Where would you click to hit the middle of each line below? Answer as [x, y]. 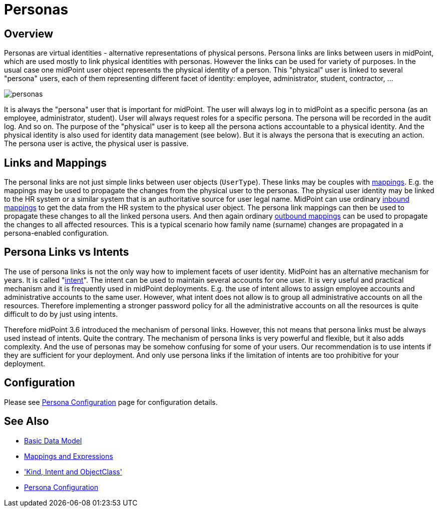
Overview [29, 34]
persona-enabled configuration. [57, 233]
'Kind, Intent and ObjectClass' [73, 471]
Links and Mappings [56, 163]
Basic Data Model [53, 440]
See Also [27, 421]
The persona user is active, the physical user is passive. [96, 144]
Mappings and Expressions [69, 456]
